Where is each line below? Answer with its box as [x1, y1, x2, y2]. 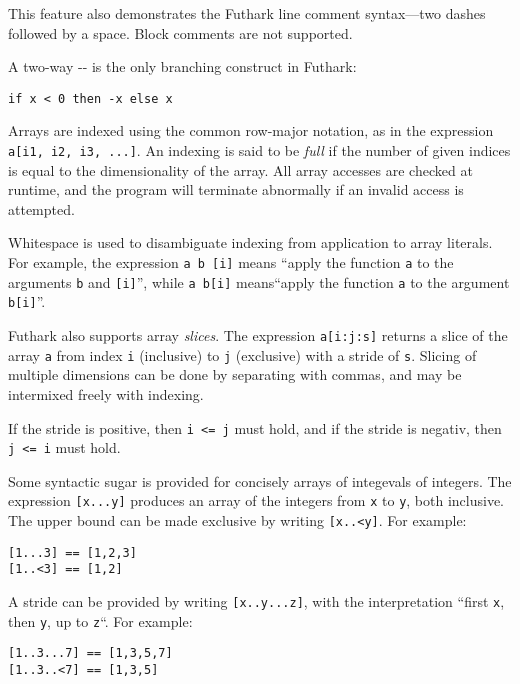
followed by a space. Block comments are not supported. [8, 22, 353, 43]
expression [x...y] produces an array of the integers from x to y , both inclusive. [8, 490, 505, 511]
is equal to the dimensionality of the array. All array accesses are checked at [8, 159, 473, 180]
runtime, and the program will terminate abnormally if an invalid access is [8, 179, 464, 200]
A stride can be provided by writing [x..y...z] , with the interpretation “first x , [8, 591, 505, 612]
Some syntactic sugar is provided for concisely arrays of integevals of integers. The [8, 470, 512, 491]
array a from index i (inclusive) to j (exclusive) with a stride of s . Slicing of [8, 344, 477, 365]
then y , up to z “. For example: [8, 610, 193, 631]
